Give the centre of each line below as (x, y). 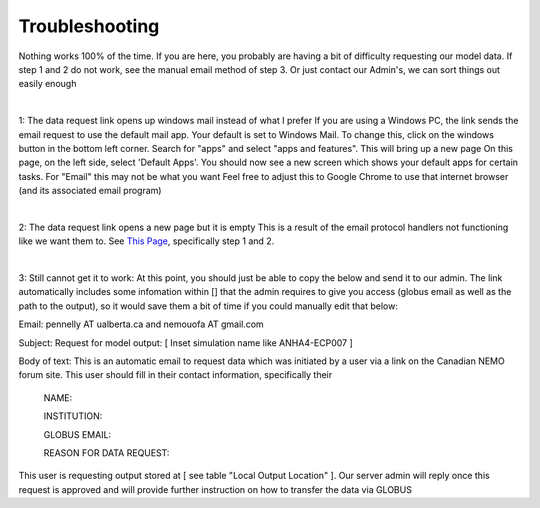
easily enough (47, 84)
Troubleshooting (89, 26)
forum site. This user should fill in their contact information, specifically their (175, 375)
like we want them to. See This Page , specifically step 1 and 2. (146, 241)
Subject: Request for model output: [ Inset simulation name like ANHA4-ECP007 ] (186, 342)
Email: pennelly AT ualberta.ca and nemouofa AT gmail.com (141, 324)
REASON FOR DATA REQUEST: (106, 452)
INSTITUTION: (73, 416)
